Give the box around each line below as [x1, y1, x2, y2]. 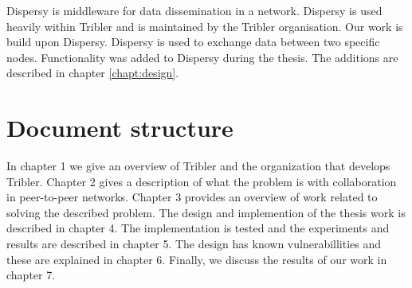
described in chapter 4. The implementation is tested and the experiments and [6, 220, 390, 236]
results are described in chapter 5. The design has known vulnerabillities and [6, 235, 382, 252]
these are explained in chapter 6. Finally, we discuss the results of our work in [6, 251, 387, 267]
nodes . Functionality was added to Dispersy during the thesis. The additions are [6, 49, 398, 65]
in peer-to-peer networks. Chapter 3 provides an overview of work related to [6, 189, 378, 205]
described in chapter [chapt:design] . [6, 64, 179, 81]
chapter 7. [6, 267, 56, 283]
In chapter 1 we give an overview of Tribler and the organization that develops [6, 158, 390, 174]
